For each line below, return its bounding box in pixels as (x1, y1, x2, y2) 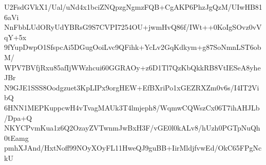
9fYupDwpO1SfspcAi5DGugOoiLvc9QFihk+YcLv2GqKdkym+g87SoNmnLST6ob (4, 42, 261, 52)
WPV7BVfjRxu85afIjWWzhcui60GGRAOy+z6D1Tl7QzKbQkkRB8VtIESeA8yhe (4, 62, 261, 72)
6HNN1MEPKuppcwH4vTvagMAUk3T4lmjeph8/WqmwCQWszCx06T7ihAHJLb (4, 102, 260, 113)
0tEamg (4, 132, 29, 143)
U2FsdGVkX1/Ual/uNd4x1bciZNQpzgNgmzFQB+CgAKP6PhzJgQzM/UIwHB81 (4, 2, 262, 12)
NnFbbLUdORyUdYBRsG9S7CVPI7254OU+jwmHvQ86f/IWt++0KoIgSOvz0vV (4, 22, 262, 32)
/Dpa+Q (4, 112, 32, 123)
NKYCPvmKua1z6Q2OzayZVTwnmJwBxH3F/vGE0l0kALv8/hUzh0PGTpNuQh (4, 122, 260, 133)
